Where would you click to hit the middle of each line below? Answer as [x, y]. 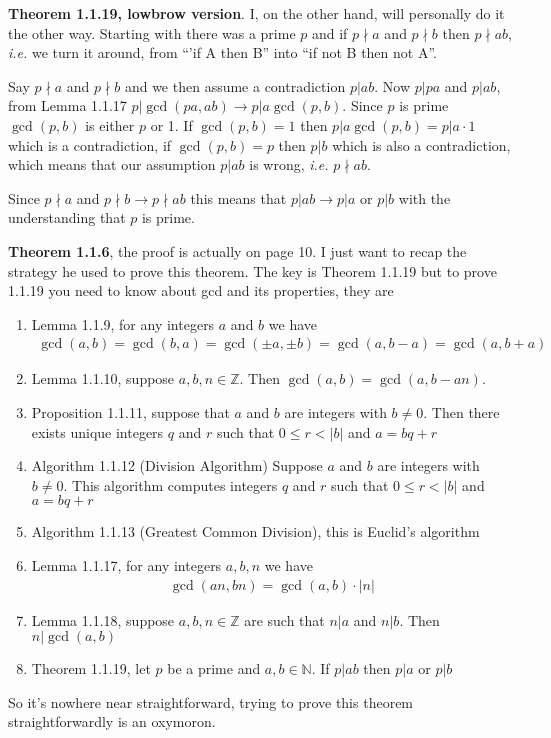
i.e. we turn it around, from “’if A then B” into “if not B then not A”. [222, 52]
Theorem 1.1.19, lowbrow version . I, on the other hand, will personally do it [256, 13]
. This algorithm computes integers [170, 484]
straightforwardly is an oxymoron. [112, 721]
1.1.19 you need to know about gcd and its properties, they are [201, 290]
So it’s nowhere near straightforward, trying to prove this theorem [211, 701]
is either [110, 124]
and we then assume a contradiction [235, 85]
